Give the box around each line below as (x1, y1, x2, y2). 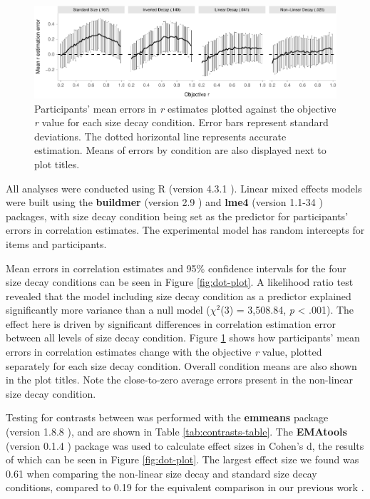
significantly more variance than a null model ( (6, 302, 210, 317)
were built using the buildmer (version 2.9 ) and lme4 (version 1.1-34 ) (6, 195, 323, 210)
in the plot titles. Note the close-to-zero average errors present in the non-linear (6, 372, 354, 387)
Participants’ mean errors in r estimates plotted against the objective (34, 101, 336, 115)
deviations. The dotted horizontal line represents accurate (34, 128, 287, 143)
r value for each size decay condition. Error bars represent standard (34, 115, 329, 130)
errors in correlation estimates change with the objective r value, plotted (6, 344, 322, 359)
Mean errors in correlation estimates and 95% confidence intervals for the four (6, 260, 346, 275)
